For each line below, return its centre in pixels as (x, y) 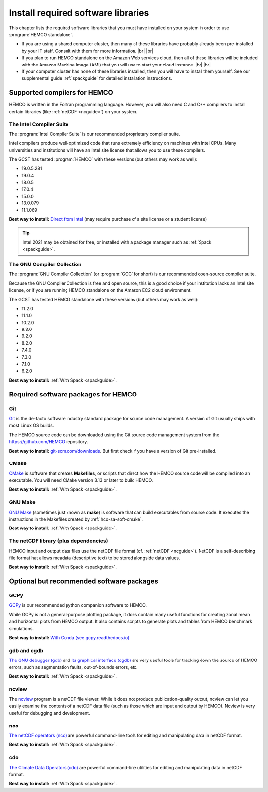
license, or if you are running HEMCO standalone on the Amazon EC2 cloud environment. (100, 290)
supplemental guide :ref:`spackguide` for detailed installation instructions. (97, 78)
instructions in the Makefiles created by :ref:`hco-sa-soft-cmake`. (76, 519)
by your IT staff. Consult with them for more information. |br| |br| (88, 51)
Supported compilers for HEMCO (61, 93)
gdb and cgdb (26, 650)
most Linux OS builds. (32, 426)
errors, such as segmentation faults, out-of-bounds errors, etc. (74, 667)
